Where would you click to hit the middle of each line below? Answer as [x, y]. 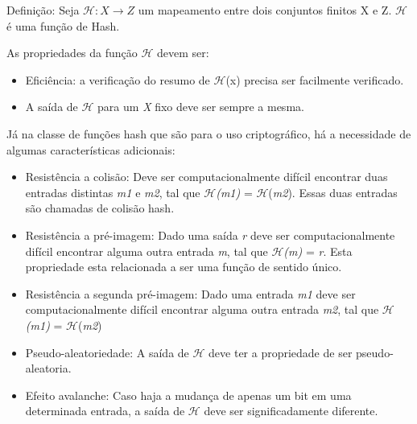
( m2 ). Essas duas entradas [333, 192]
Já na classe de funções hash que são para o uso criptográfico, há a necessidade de [209, 133]
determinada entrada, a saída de [105, 411]
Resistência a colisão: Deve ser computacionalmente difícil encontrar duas [206, 177]
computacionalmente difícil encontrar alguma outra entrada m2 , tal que [202, 309]
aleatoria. [48, 368]
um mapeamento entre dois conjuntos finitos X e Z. [265, 10]
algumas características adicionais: [91, 149]
